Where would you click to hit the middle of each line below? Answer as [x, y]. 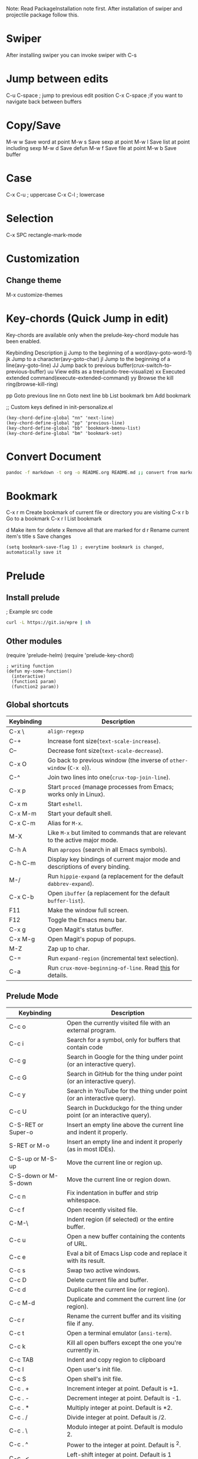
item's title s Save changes [39, 537]
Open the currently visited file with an [119, 1023]
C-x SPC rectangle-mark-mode [44, 235]
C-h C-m [22, 863]
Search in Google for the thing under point [125, 1057]
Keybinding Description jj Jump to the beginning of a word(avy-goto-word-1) [99, 352]
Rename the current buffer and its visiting [124, 1316]
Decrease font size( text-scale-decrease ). [105, 750]
